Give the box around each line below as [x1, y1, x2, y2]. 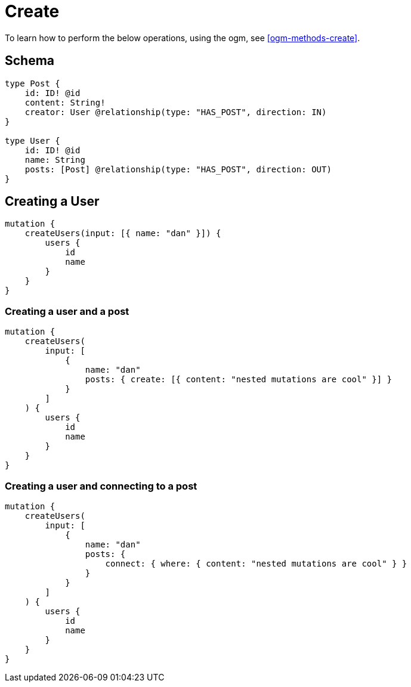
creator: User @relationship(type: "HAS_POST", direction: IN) [24, 107, 327, 117]
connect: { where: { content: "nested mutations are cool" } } [105, 558, 407, 568]
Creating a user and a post [5, 305, 129, 317]
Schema [5, 53, 55, 69]
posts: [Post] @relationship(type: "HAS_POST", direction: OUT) [24, 164, 332, 174]
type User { [5, 135, 60, 146]
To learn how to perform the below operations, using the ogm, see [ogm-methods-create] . [5, 32, 360, 43]
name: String [24, 154, 85, 165]
